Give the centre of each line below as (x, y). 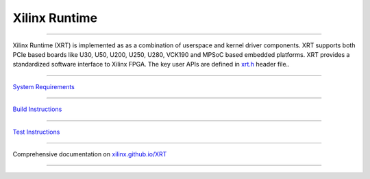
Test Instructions (36, 132)
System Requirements (44, 86)
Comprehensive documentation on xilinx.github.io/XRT (90, 154)
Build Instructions (37, 109)
